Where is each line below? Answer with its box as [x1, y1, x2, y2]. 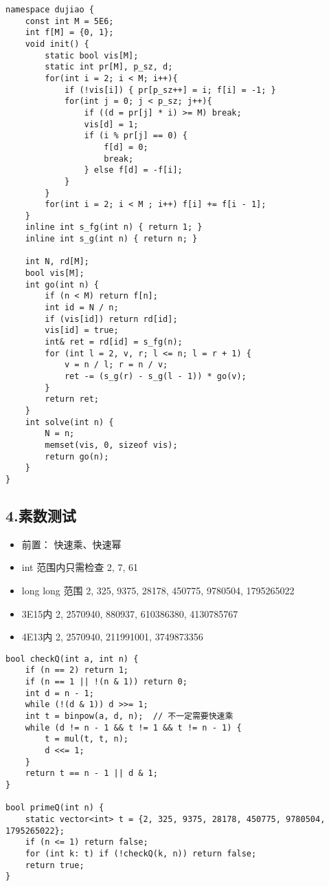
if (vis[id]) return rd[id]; [45, 314, 178, 324]
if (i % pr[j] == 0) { [84, 131, 188, 141]
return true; [25, 860, 84, 870]
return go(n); [45, 451, 109, 462]
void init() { [25, 39, 89, 49]
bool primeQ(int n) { [5, 803, 104, 813]
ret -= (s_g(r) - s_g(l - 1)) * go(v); [64, 371, 247, 381]
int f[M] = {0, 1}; [25, 28, 114, 38]
